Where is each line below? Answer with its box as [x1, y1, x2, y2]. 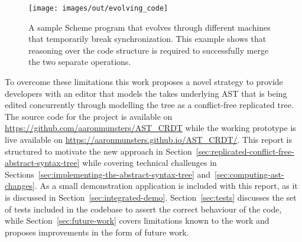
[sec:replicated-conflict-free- [196, 145, 294, 157]
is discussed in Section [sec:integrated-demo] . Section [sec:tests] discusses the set [5, 191, 297, 203]
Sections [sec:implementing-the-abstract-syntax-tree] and [5, 168, 211, 180]
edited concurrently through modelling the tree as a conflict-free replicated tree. [5, 99, 294, 111]
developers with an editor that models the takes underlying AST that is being [5, 87, 287, 99]
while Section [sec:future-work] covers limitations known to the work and [5, 214, 269, 227]
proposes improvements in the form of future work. [5, 225, 189, 238]
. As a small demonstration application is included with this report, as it [35, 179, 298, 192]
